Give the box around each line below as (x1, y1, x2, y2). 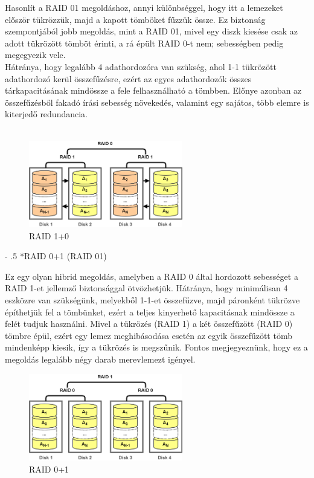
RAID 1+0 (29, 229, 69, 242)
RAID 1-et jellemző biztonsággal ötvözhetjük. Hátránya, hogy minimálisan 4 (5, 282, 288, 294)
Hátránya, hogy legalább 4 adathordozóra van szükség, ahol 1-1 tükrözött (5, 60, 277, 73)
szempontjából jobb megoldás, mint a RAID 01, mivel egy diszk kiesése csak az (5, 25, 298, 37)
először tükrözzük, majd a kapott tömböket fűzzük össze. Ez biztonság (5, 13, 266, 25)
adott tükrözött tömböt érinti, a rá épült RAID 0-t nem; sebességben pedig (5, 36, 284, 49)
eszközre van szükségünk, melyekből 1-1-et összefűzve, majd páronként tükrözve (5, 294, 300, 306)
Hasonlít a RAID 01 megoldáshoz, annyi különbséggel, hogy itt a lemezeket (5, 1, 283, 13)
